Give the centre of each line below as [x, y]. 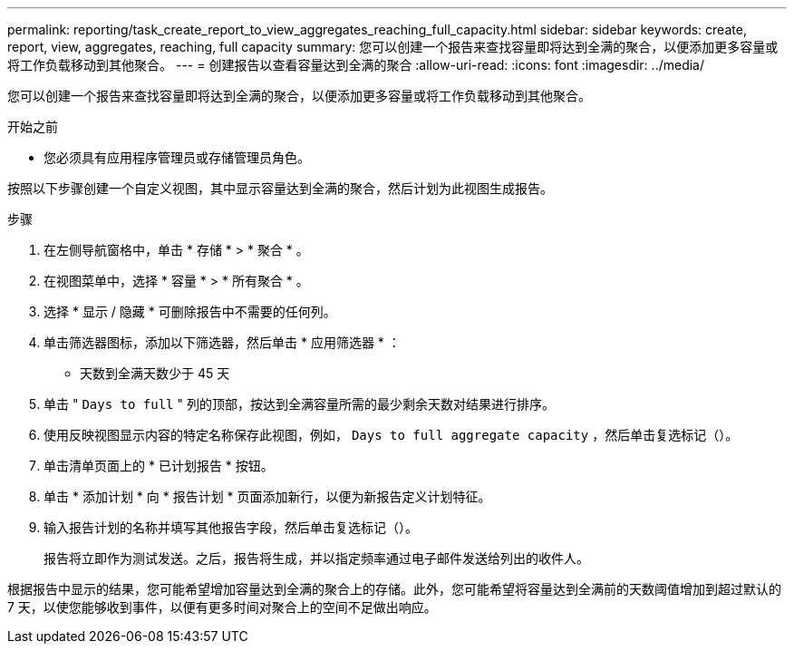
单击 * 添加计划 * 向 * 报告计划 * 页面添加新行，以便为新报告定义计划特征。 [267, 496]
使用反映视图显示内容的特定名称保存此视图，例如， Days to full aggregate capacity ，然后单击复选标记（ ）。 [391, 435]
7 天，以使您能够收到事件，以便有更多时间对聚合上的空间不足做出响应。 [222, 607]
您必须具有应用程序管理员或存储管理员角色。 [177, 157]
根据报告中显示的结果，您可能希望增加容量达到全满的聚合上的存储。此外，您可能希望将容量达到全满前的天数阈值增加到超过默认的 [394, 589]
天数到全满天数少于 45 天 [155, 373]
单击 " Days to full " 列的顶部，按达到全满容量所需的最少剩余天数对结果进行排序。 [299, 404]
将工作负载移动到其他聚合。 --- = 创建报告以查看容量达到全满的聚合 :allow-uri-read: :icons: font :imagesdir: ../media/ [356, 65]
